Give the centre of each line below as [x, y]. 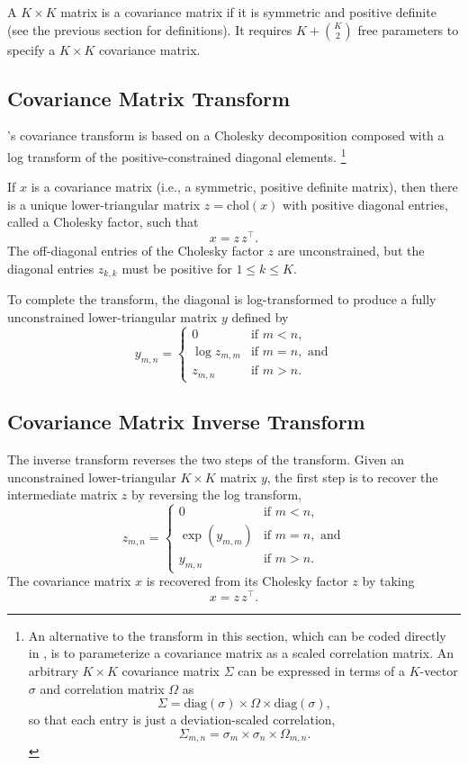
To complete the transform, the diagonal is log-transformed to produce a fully [222, 299]
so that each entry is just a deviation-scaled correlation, [182, 720]
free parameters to [408, 29]
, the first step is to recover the [352, 477]
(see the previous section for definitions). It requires [150, 29]
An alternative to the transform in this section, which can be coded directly [237, 635]
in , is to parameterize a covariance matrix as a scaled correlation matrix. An [241, 653]
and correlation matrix [102, 688]
